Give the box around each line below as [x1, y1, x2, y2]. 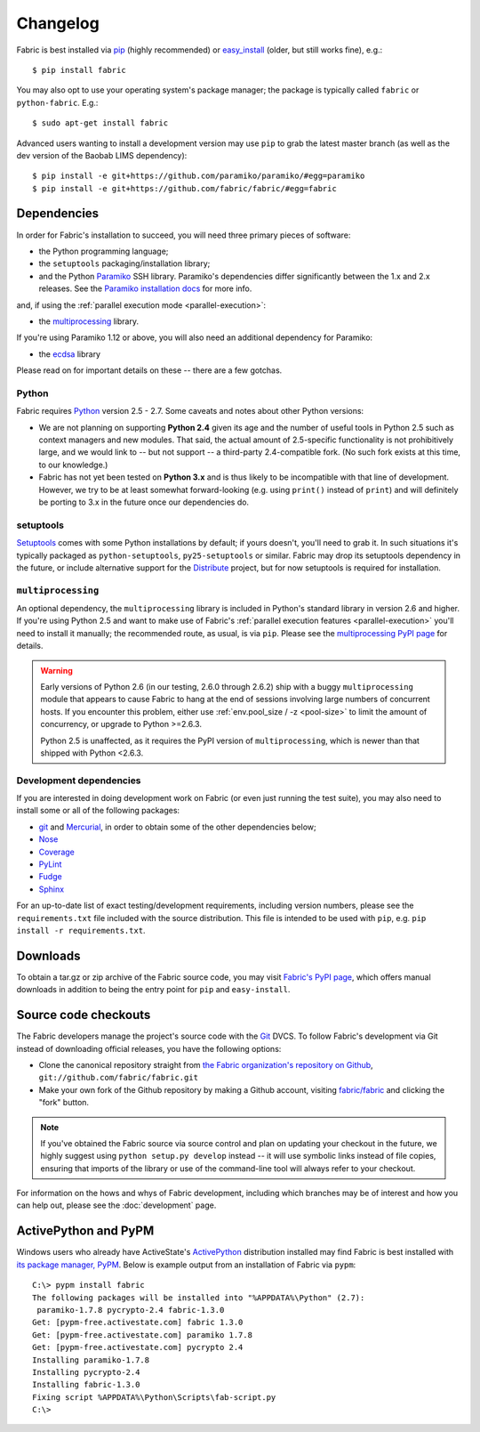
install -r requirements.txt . [16, 925, 146, 935]
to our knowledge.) [38, 459, 108, 470]
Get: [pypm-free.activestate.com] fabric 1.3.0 [32, 1317, 244, 1328]
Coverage [38, 846, 75, 857]
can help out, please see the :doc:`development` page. [16, 1200, 217, 1210]
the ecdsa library [38, 348, 101, 360]
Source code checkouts [16, 1007, 151, 1023]
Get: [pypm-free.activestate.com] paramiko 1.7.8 [32, 1330, 253, 1339]
